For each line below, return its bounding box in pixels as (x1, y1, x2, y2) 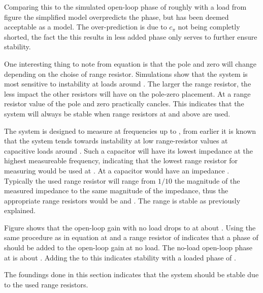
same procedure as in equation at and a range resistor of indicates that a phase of (4, 232, 258, 243)
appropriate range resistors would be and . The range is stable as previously (4, 195, 241, 206)
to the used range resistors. (4, 279, 88, 289)
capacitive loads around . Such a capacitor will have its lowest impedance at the (4, 145, 253, 156)
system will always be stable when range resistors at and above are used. (4, 108, 231, 119)
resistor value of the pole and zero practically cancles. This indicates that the (4, 98, 244, 109)
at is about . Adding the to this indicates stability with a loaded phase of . (4, 252, 236, 262)
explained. (4, 205, 36, 216)
